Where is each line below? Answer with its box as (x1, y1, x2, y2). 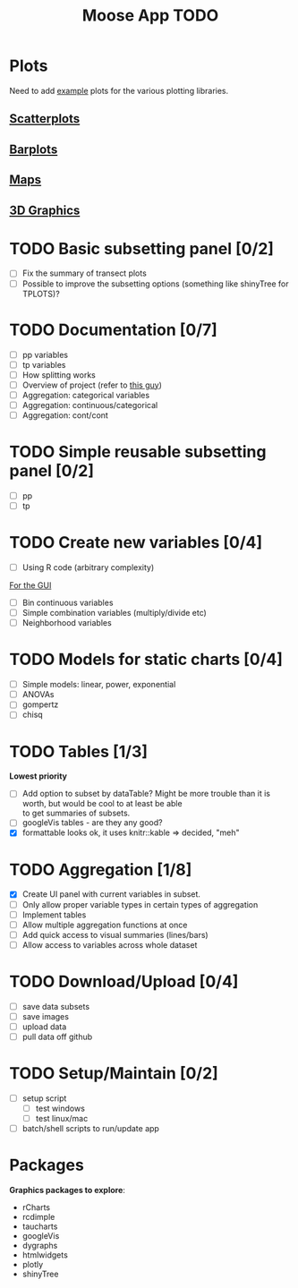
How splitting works (21, 369, 96, 380)
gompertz (21, 699, 59, 710)
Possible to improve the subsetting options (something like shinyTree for (21, 278, 289, 289)
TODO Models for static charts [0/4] (9, 650, 284, 670)
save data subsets (21, 1001, 90, 1011)
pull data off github (21, 1031, 93, 1042)
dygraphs (21, 1241, 58, 1251)
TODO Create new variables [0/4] (9, 533, 263, 553)
